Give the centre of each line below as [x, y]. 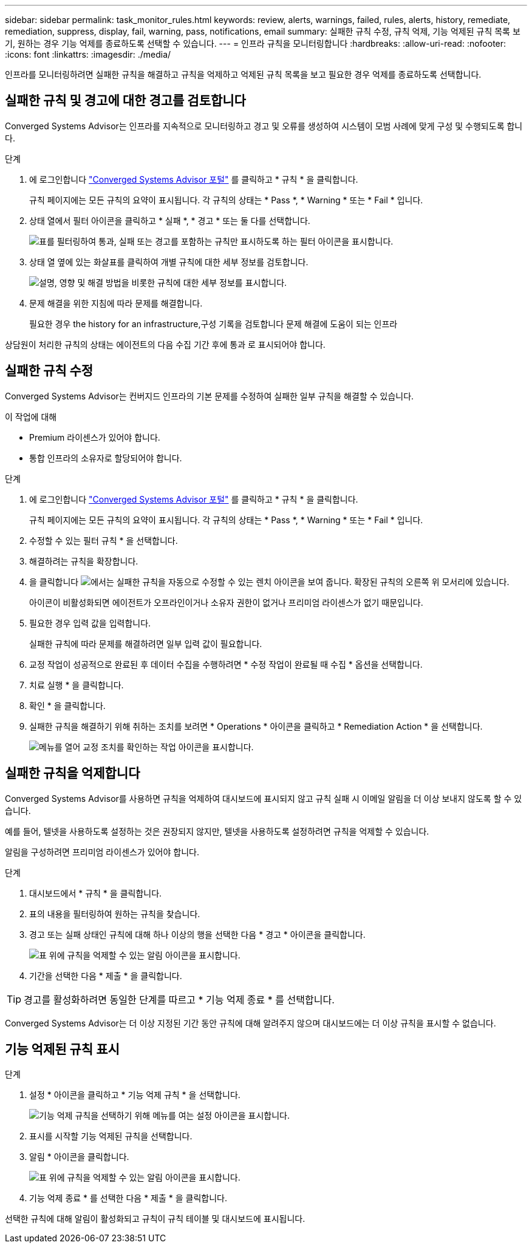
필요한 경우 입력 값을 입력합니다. [90, 623]
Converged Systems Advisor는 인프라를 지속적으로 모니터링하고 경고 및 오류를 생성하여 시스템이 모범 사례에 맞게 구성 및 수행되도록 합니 [264, 126]
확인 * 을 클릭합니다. [67, 705]
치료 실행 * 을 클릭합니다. [77, 685]
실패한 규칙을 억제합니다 [73, 773]
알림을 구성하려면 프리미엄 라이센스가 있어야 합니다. [102, 852]
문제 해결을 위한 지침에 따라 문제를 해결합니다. [116, 303]
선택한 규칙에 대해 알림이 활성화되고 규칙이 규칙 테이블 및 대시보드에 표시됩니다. [155, 1219]
